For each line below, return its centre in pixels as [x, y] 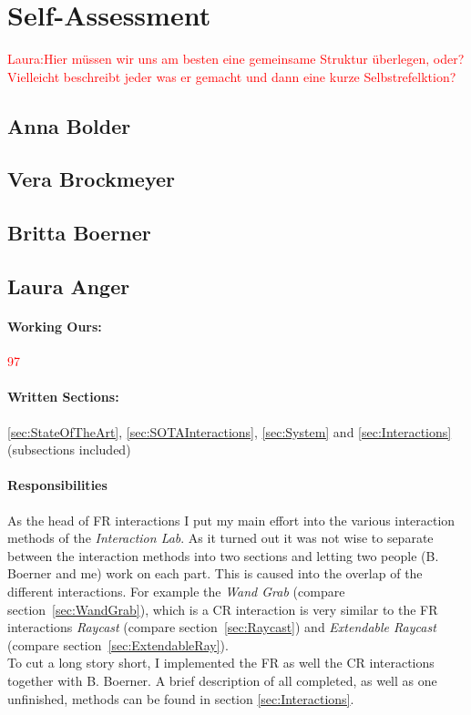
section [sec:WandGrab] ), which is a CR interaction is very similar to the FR [223, 609]
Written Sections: [63, 397]
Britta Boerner [79, 233]
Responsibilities [57, 485]
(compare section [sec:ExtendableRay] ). [118, 644]
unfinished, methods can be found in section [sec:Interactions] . [181, 698]
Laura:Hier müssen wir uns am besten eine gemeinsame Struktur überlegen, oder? [236, 59]
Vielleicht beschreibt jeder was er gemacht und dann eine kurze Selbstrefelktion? [232, 76]
